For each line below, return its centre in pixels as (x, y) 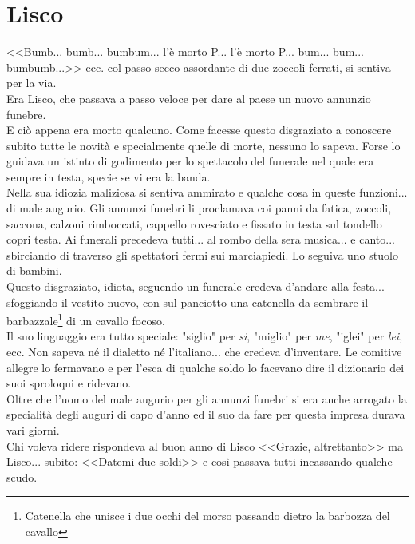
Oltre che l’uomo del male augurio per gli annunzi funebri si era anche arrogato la (207, 398)
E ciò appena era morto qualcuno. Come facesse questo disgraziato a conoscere (199, 130)
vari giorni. (33, 430)
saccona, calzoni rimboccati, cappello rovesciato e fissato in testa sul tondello (194, 223)
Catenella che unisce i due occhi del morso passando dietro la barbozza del (207, 516)
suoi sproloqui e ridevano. (69, 383)
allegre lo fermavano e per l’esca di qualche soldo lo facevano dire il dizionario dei (206, 367)
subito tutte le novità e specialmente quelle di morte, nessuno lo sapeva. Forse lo (204, 145)
